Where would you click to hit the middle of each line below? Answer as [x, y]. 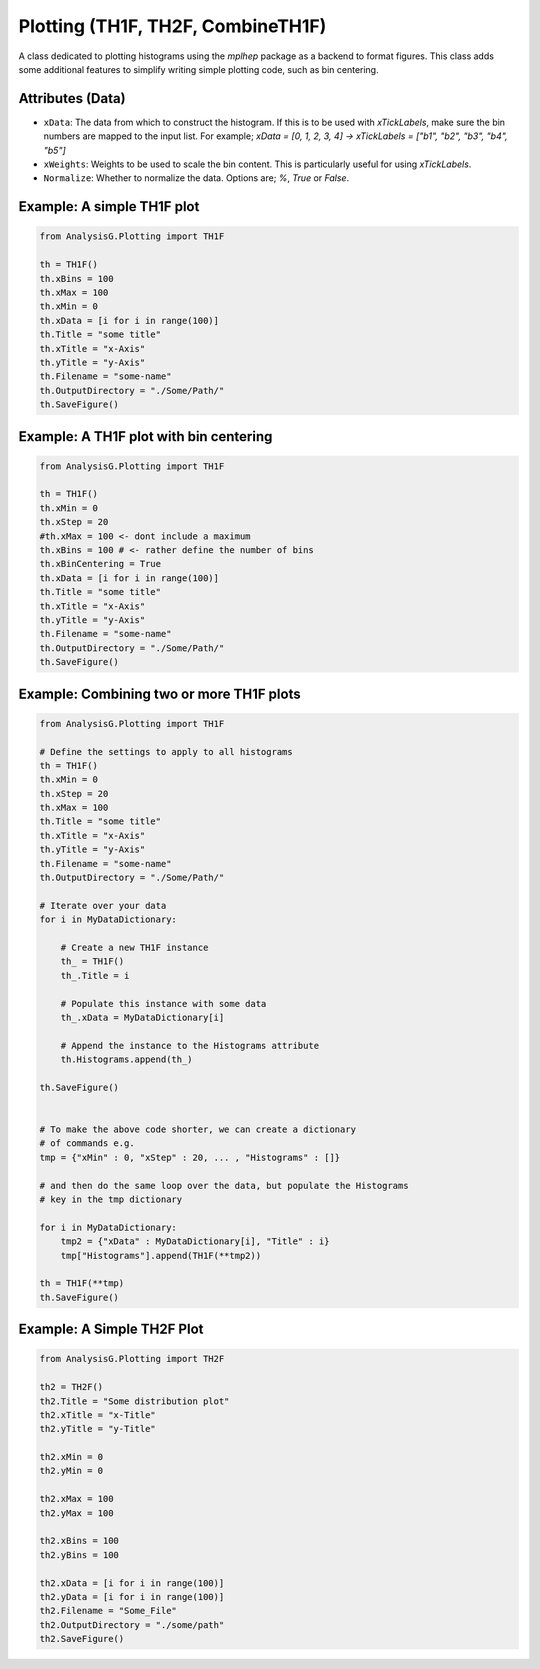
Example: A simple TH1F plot [109, 206]
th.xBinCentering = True [100, 564]
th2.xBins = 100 [79, 1541]
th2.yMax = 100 [76, 1513]
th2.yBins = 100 [79, 1554]
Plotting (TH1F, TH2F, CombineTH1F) [172, 26]
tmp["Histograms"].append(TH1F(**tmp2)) [161, 1255]
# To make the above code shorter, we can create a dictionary [198, 1129]
